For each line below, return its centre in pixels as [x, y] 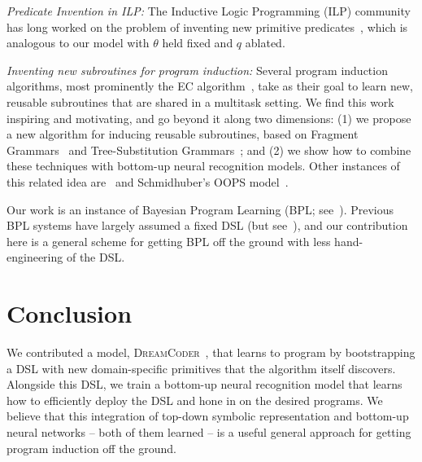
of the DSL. [96, 257]
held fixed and [198, 43]
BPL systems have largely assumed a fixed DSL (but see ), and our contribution [207, 225]
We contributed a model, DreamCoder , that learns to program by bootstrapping [211, 352]
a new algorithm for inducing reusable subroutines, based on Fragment [183, 134]
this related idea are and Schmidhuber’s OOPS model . [148, 181]
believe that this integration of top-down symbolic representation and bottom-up [208, 416]
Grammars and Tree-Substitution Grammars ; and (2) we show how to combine [209, 150]
